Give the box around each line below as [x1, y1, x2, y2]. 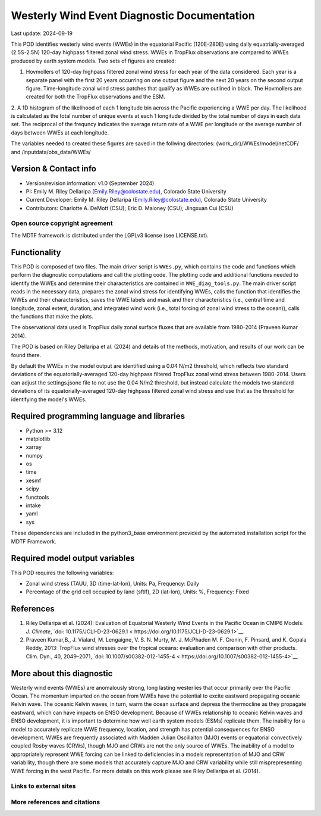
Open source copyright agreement [11, 219, 113, 227]
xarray [26, 443, 42, 451]
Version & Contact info [11, 164, 96, 174]
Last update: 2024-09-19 [11, 30, 73, 37]
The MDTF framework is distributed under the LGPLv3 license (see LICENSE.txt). [11, 232, 209, 239]
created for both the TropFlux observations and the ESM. [26, 93, 166, 101]
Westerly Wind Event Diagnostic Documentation [11, 9, 255, 22]
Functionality [11, 247, 61, 257]
